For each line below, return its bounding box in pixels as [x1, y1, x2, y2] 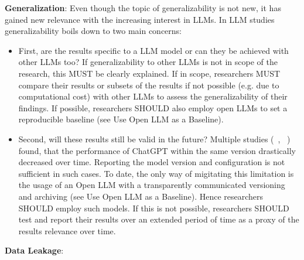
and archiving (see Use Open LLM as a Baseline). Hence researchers [18, 190, 264, 202]
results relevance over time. [18, 224, 116, 237]
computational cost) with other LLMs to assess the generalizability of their [18, 90, 288, 102]
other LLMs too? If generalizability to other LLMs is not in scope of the [18, 56, 278, 68]
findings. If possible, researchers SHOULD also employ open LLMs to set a [18, 101, 288, 114]
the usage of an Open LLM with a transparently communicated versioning [18, 179, 285, 191]
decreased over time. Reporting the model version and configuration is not [18, 156, 285, 168]
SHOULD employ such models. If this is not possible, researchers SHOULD [18, 201, 289, 214]
